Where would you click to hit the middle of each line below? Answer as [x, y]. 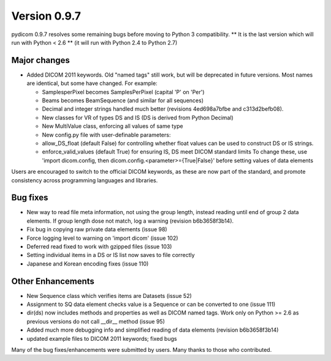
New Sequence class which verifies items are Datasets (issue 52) [109, 296]
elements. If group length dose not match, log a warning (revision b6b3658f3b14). [130, 221]
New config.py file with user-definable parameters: [106, 135]
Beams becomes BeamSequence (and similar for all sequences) [123, 100]
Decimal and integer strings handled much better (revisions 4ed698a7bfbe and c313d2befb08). [163, 109]
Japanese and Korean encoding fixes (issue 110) [88, 264]
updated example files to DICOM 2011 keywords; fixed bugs [102, 338]
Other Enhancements [53, 281]
